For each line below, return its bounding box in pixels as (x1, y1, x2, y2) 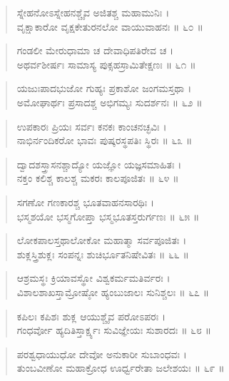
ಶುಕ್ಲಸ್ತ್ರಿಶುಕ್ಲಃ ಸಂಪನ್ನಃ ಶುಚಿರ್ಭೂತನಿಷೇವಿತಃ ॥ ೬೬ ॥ (16, 246, 189, 261)
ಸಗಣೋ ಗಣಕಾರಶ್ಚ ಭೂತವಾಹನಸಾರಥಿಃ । (16, 194, 155, 209)
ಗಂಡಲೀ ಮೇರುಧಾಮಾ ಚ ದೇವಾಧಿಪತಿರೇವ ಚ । (16, 43, 174, 58)
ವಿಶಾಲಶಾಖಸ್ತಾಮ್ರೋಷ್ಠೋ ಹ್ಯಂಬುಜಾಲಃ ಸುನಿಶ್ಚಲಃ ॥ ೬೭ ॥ (16, 284, 210, 299)
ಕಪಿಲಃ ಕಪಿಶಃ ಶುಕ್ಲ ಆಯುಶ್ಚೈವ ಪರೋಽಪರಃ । (16, 308, 166, 323)
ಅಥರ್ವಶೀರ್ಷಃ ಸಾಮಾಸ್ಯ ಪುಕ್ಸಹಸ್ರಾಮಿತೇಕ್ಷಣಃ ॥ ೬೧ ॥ (16, 56, 196, 71)
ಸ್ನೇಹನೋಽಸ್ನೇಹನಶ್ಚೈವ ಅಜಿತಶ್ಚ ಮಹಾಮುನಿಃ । (16, 5, 170, 19)
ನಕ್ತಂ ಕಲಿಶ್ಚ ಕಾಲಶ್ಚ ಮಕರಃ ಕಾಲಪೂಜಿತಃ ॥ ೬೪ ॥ (16, 171, 179, 186)
